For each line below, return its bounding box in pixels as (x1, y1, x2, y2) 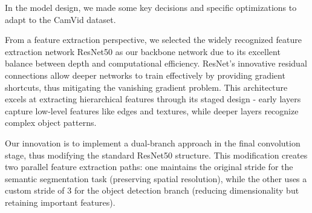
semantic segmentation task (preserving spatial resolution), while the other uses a (5, 172, 307, 185)
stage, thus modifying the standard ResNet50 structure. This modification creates (5, 148, 308, 161)
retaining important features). (5, 195, 115, 208)
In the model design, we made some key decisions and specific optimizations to (5, 1, 297, 13)
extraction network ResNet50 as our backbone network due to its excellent (5, 45, 281, 57)
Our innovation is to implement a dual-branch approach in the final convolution (5, 136, 301, 149)
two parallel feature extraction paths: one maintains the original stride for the (5, 160, 293, 173)
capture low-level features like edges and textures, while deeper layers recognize (5, 104, 299, 117)
